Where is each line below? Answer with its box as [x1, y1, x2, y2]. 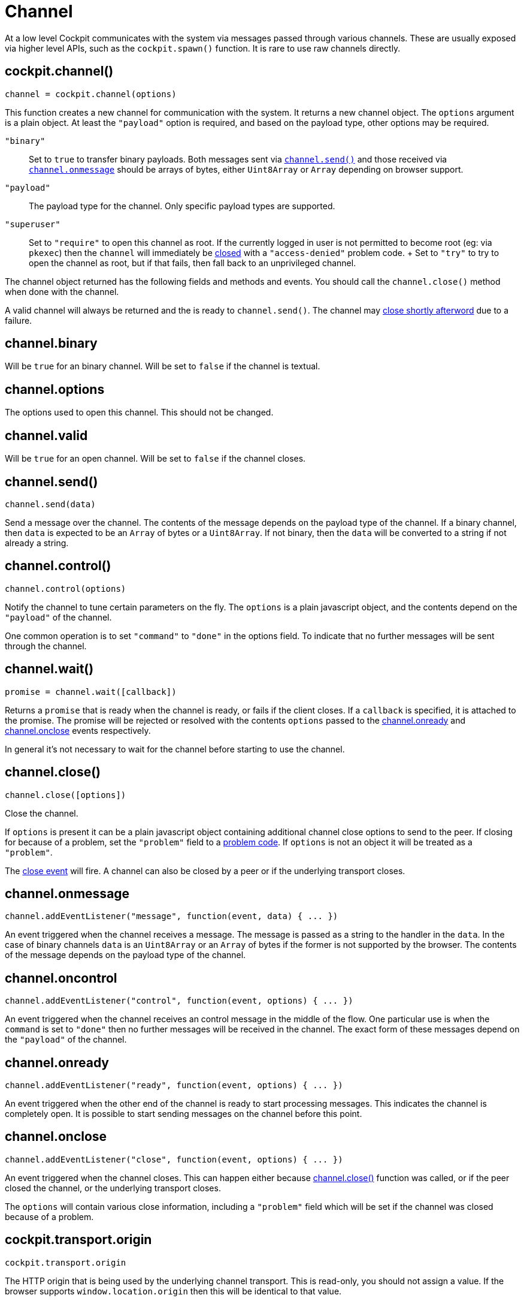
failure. [5, 315, 32, 326]
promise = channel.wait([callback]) [5, 686, 177, 697]
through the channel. [5, 640, 87, 651]
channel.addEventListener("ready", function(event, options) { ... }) [5, 1080, 343, 1091]
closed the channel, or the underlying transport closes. [5, 1182, 221, 1193]
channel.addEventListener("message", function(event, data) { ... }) [5, 911, 338, 921]
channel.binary [5, 336, 98, 351]
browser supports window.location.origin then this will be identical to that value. [5, 1285, 342, 1296]
